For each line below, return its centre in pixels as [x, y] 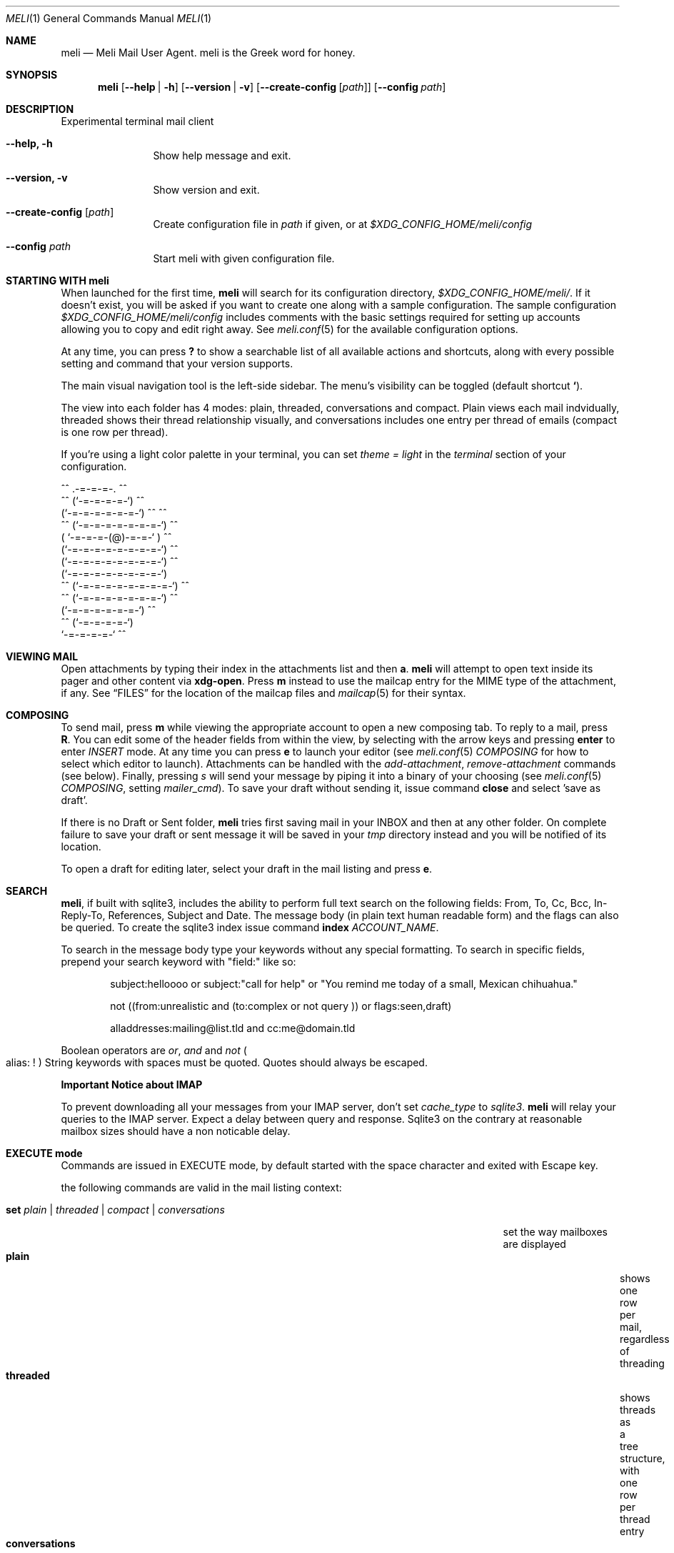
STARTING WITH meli [57, 281]
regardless [645, 1339]
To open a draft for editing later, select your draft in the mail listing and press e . [247, 869]
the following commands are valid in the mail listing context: [201, 1187]
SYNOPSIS [32, 75]
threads [638, 1410]
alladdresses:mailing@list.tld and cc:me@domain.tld [233, 1028]
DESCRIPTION [40, 109]
